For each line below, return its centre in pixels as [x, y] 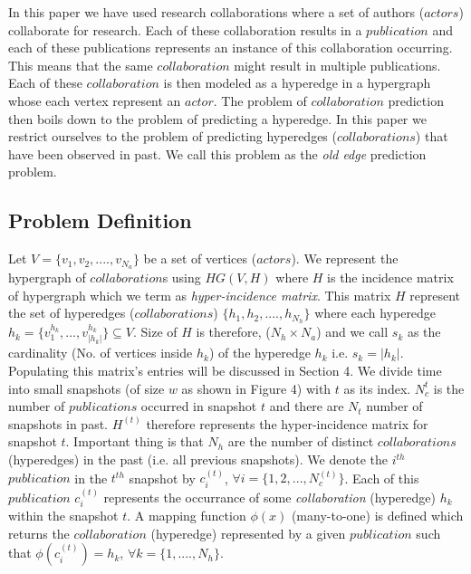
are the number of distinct [301, 441]
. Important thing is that [135, 441]
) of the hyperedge [260, 353]
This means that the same [81, 65]
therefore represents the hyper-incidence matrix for [287, 423]
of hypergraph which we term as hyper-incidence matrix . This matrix [200, 295]
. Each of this [382, 478]
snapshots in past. [58, 423]
